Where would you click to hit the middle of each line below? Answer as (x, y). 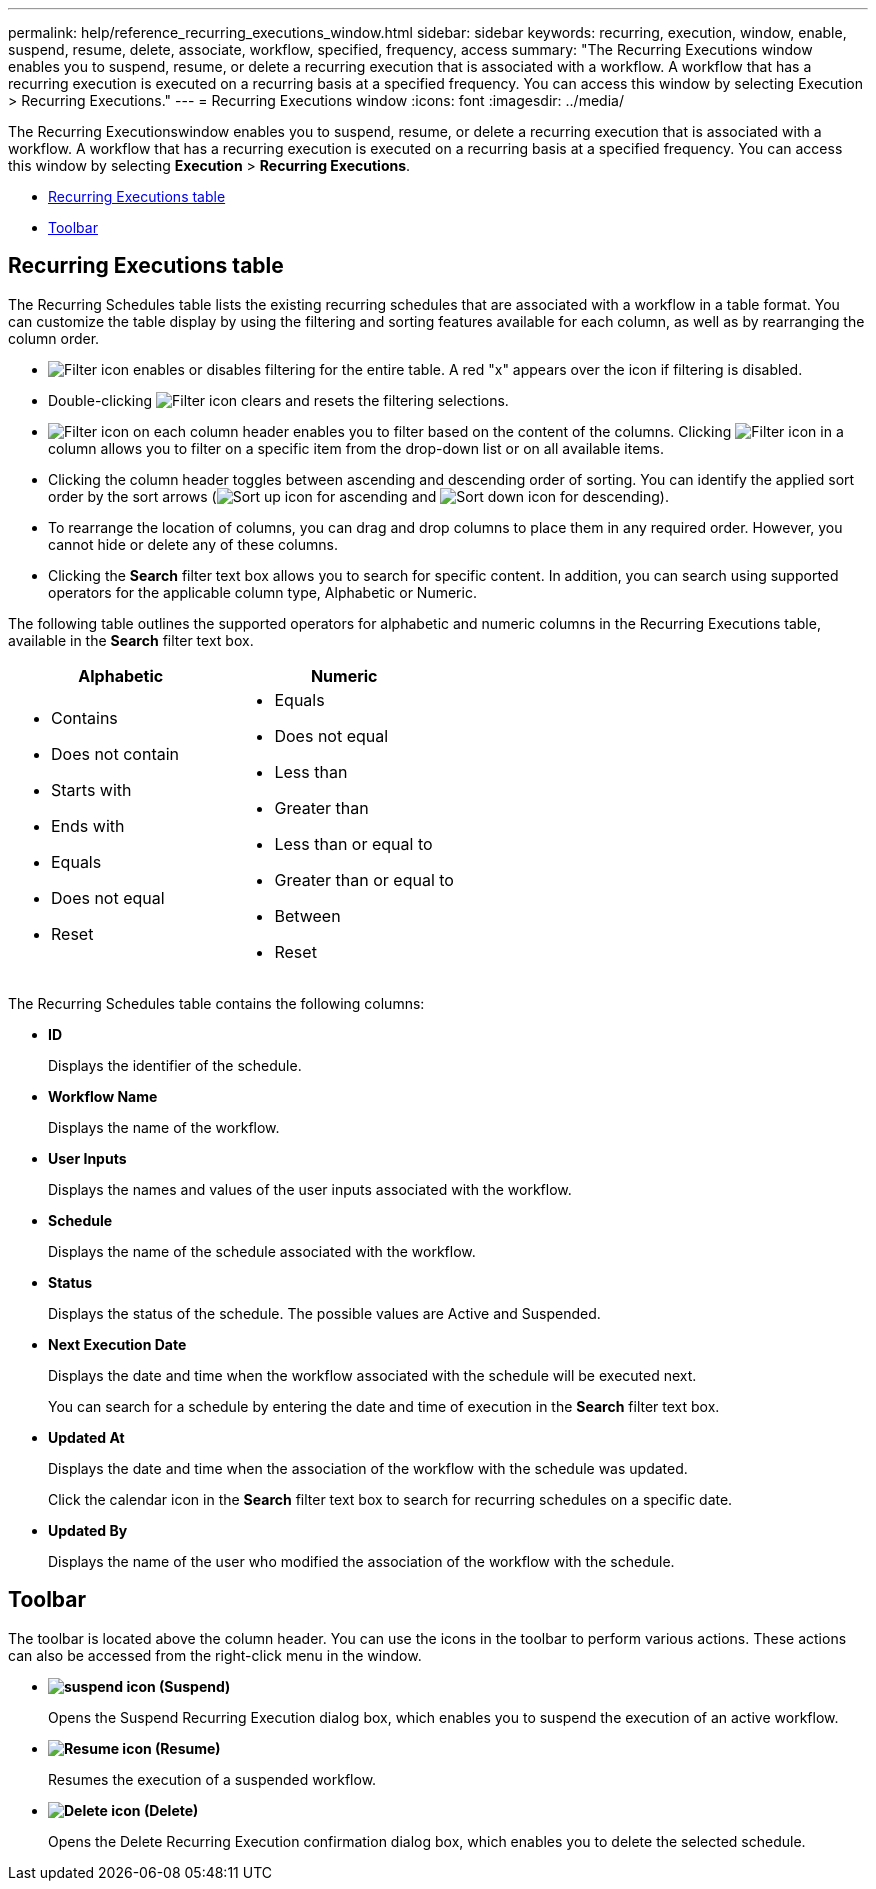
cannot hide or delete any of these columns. (193, 544)
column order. (54, 338)
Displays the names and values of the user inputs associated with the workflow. (310, 1189)
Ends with (88, 825)
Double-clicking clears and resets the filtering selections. (278, 400)
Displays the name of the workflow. (164, 1127)
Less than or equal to (353, 843)
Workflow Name (103, 1096)
